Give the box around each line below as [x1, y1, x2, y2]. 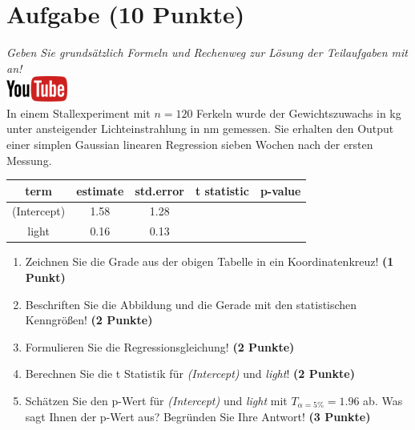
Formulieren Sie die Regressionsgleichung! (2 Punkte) [25, 338, 295, 355]
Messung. [6, 151, 52, 168]
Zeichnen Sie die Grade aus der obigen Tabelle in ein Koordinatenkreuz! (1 [25, 253, 394, 270]
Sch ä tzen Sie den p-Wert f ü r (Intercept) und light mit [25, 392, 288, 408]
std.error [135, 182, 184, 199]
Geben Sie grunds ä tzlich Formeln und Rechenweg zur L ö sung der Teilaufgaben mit [6, 44, 408, 61]
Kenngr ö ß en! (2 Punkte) [25, 311, 153, 328]
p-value [260, 182, 301, 199]
